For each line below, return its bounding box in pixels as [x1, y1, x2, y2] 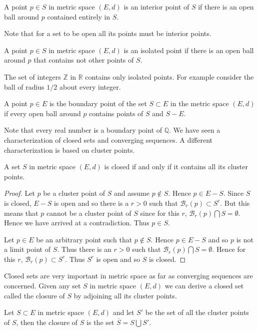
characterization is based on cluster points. [4, 144, 135, 155]
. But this [220, 197, 250, 208]
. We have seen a [169, 125, 220, 135]
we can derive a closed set [164, 280, 244, 291]
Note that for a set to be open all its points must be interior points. [4, 28, 211, 39]
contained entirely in [47, 11, 110, 22]
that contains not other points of [33, 55, 134, 65]
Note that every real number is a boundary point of [4, 125, 162, 135]
